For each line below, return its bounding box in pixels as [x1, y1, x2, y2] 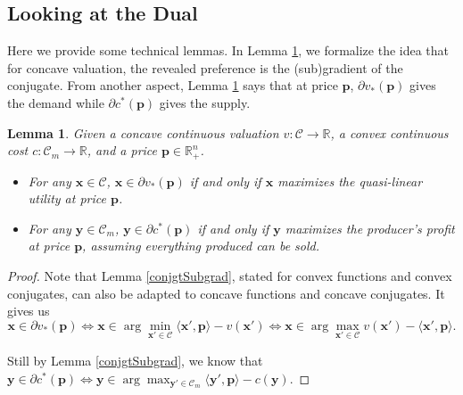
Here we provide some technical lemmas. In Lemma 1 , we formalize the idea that [7, 41, 450, 60]
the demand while [7, 93, 104, 111]
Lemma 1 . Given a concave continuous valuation [7, 123, 279, 142]
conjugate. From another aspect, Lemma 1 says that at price [7, 76, 338, 95]
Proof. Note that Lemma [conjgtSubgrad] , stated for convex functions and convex [7, 267, 452, 284]
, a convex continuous [330, 123, 449, 142]
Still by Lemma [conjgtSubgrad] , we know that [7, 351, 263, 369]
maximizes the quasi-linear [277, 171, 423, 190]
